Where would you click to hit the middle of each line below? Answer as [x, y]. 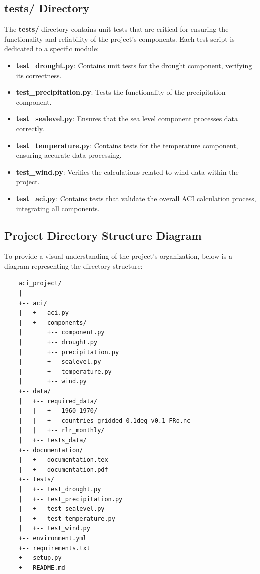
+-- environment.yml [52, 538]
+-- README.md [42, 568]
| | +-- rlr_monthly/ [61, 430]
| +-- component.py [61, 332]
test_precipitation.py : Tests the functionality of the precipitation [121, 92]
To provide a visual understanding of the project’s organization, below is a [118, 256]
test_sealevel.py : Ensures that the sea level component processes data [127, 118]
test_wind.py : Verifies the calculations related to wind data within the [127, 172]
